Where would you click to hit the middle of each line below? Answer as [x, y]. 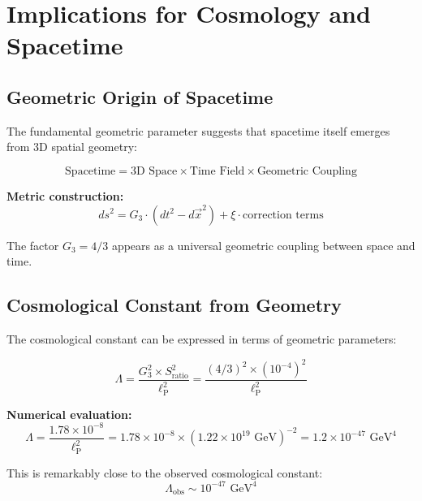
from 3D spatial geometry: [72, 147]
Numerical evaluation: [69, 414]
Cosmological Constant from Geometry [174, 305]
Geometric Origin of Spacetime [140, 96]
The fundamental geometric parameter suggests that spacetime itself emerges [198, 130]
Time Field [217, 171]
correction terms [283, 215]
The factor [33, 245]
